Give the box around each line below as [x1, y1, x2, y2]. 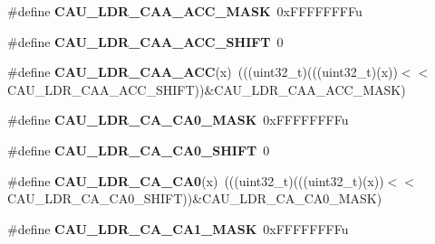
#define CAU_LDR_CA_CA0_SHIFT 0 [7, 140, 270, 159]
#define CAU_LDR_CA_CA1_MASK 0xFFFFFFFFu [7, 219, 349, 238]
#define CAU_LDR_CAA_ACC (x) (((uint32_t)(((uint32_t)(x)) [7, 62, 398, 81]
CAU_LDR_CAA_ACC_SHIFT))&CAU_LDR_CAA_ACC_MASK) [7, 80, 406, 99]
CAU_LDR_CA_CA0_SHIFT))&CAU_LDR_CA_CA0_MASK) [7, 189, 382, 208]
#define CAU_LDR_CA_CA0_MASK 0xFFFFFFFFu [7, 110, 349, 129]
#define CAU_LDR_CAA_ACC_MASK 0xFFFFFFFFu [7, 2, 362, 20]
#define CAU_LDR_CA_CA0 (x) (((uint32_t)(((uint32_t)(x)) [7, 171, 384, 190]
